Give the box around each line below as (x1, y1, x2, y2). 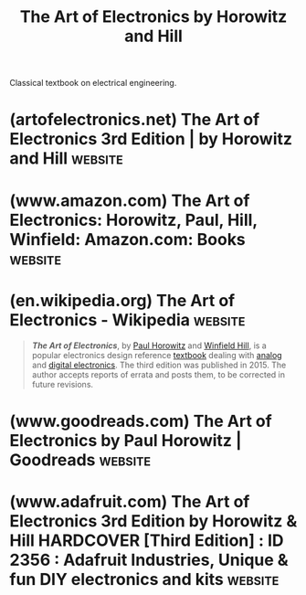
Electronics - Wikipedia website (9, 309, 246, 330)
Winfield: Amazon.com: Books (9, 228, 247, 250)
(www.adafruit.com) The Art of (9, 491, 250, 512)
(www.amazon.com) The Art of (9, 190, 250, 211)
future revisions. (31, 378, 94, 389)
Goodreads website (9, 450, 152, 470)
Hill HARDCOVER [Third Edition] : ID (9, 530, 285, 550)
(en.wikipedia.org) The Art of (9, 290, 236, 311)
